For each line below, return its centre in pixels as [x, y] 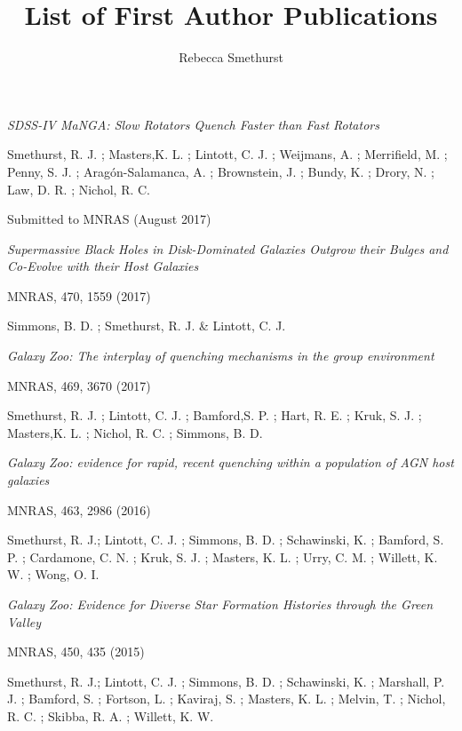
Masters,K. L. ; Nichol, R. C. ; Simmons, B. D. [135, 432]
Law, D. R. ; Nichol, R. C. [79, 189]
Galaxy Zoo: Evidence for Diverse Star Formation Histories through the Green [220, 604]
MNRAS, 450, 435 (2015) [76, 652]
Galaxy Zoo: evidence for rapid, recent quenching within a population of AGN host [231, 462]
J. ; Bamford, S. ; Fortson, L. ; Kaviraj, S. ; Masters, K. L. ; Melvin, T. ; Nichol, [227, 699]
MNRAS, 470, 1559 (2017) [79, 295]
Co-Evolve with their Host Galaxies [103, 266]
